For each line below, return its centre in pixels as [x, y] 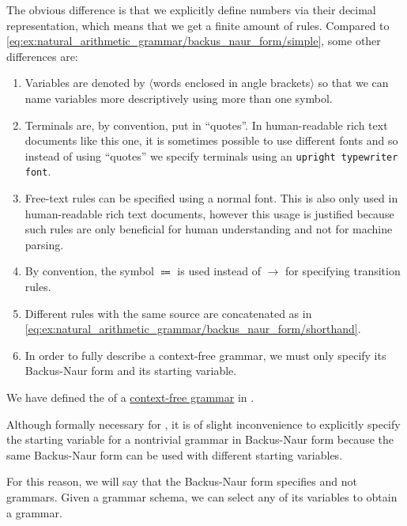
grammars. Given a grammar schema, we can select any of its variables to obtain [202, 496]
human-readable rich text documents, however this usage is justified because [209, 213]
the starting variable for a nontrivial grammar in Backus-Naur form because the [200, 439]
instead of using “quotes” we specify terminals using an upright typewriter [211, 155]
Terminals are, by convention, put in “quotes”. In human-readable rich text [206, 125]
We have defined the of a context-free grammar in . [130, 397]
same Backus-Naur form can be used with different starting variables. [175, 454]
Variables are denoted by [85, 83]
